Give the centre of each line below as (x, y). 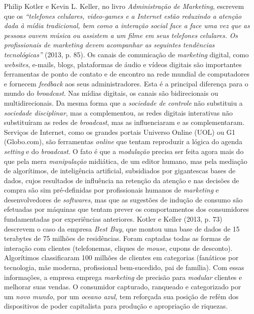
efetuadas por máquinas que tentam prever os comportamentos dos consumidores (127, 209)
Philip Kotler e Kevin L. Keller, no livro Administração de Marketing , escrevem (124, 6)
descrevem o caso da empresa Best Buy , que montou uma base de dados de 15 (122, 228)
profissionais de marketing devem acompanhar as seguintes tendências (109, 45)
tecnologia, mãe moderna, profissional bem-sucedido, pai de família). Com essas (124, 267)
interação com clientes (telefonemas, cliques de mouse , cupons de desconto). (118, 248)
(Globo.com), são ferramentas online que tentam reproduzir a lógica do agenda (123, 141)
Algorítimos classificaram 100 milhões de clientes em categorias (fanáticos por (121, 257)
